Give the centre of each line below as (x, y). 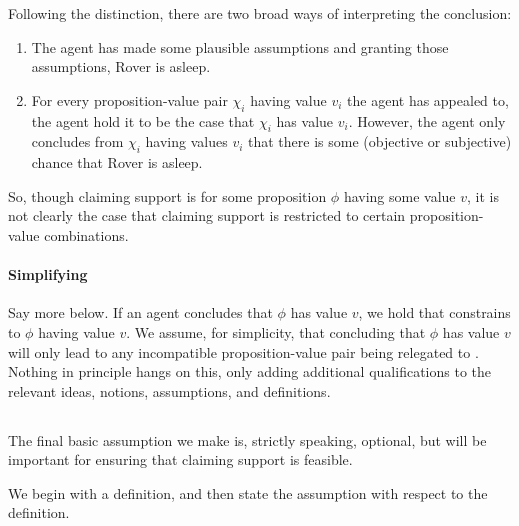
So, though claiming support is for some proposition (167, 195)
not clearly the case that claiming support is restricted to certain (207, 215)
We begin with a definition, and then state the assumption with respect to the (248, 492)
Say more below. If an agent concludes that (140, 312)
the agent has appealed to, (428, 99)
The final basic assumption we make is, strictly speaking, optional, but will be (247, 439)
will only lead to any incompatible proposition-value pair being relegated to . (243, 351)
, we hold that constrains (434, 312)
